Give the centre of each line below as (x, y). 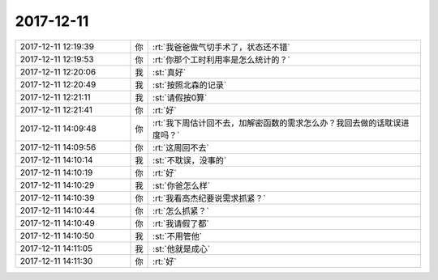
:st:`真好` (170, 72)
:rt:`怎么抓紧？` (181, 210)
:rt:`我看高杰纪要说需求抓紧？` (210, 198)
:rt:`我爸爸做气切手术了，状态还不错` (222, 47)
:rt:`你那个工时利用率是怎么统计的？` (222, 59)
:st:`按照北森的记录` (190, 85)
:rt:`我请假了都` (181, 223)
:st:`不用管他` (178, 236)
